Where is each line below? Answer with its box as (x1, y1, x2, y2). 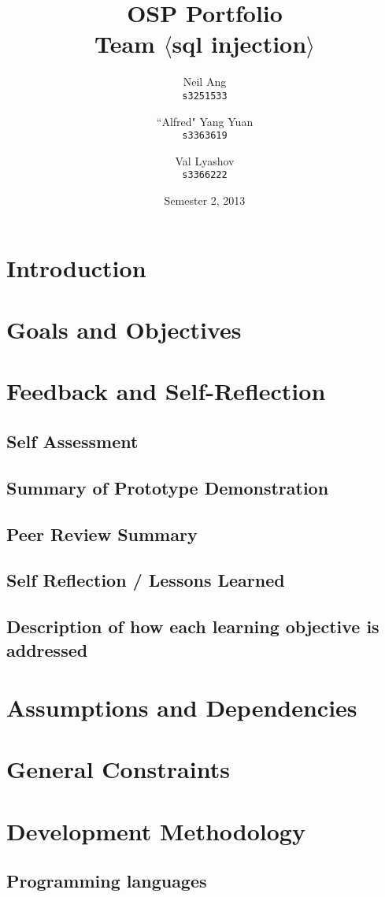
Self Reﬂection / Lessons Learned (6, 568, 285, 592)
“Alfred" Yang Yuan (156, 113, 254, 129)
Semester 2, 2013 (164, 192, 246, 209)
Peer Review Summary (6, 521, 198, 546)
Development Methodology (6, 814, 305, 847)
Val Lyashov (175, 152, 235, 169)
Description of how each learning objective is (6, 614, 379, 639)
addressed (6, 637, 88, 662)
